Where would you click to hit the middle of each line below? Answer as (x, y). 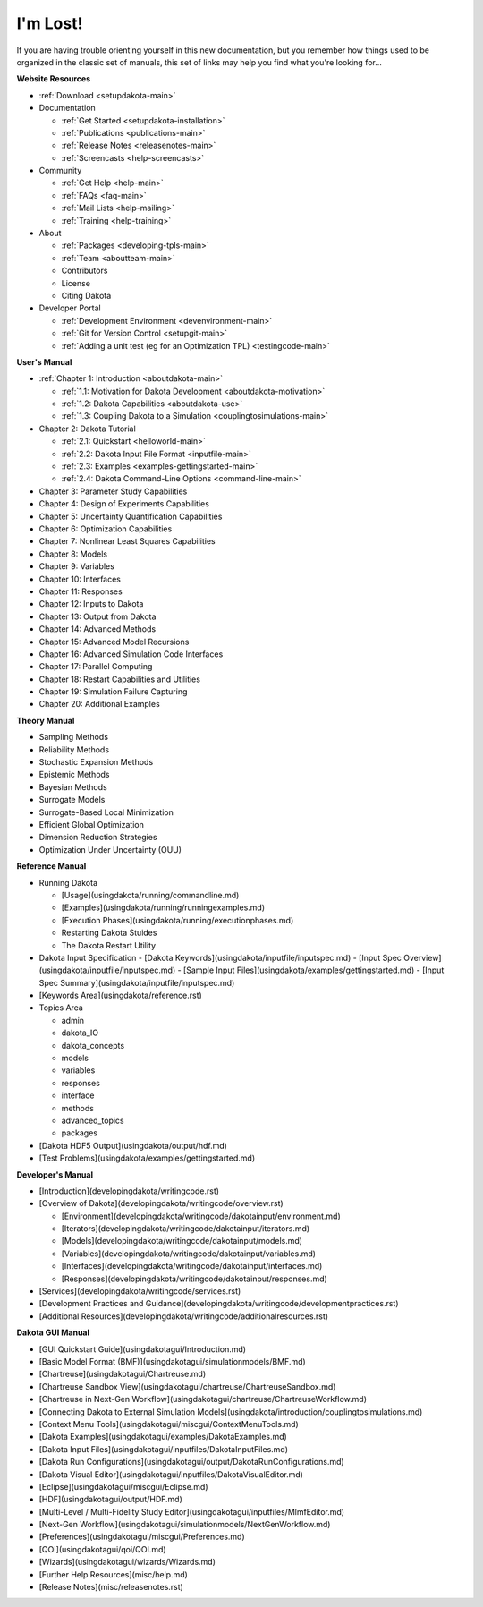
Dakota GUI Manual (53, 1332)
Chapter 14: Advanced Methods (97, 629)
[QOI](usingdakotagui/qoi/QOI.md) (102, 1549)
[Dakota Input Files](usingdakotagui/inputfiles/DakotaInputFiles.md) (163, 1449)
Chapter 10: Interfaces (80, 579)
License (76, 283)
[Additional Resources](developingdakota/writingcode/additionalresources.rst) (184, 1316)
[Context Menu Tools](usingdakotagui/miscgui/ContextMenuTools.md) (169, 1424)
